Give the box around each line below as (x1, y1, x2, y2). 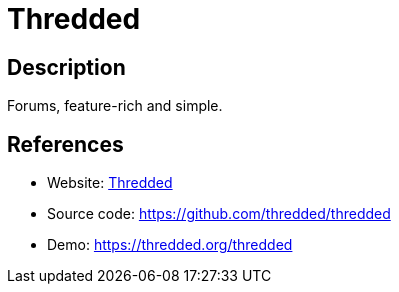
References (7, 131, 124, 157)
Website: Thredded (47, 174, 173, 192)
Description (7, 54, 126, 80)
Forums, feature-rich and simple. (7, 97, 223, 115)
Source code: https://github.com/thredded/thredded (47, 205, 391, 223)
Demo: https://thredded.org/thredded (47, 236, 293, 254)
